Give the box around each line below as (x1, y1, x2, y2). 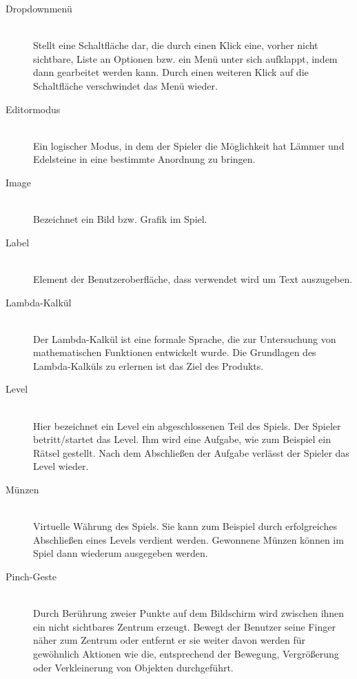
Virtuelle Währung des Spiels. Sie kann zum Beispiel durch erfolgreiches (33, 519, 337, 533)
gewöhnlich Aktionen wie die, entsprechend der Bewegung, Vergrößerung (33, 646, 339, 660)
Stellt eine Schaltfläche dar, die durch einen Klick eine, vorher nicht (33, 38, 318, 52)
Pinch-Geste (6, 569, 57, 583)
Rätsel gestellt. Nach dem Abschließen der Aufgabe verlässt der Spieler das (33, 445, 349, 460)
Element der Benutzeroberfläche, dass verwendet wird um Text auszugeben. (33, 271, 353, 286)
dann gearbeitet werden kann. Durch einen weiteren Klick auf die (33, 65, 309, 79)
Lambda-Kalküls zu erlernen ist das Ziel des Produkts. (33, 358, 264, 373)
